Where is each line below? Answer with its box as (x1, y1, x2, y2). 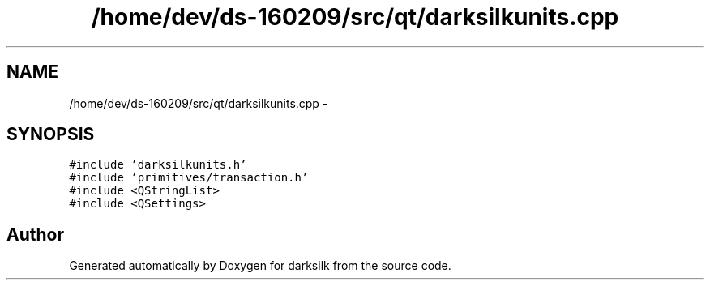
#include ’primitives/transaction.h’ (69, 171, 309, 185)
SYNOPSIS (6, 124, 95, 145)
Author (6, 224, 64, 245)
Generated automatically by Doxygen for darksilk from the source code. (69, 258, 451, 273)
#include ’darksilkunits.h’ (69, 158, 247, 172)
